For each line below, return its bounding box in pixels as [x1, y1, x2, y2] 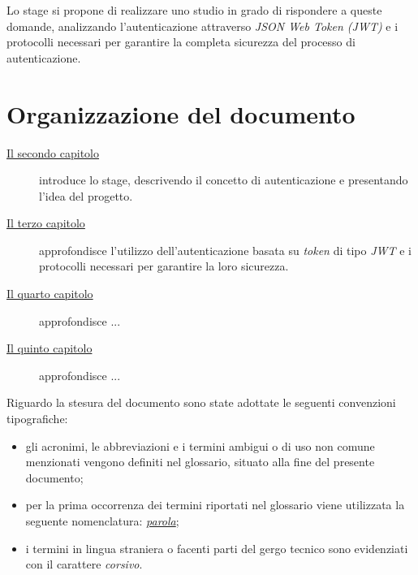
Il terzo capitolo [6, 214, 85, 231]
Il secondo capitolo [6, 144, 100, 161]
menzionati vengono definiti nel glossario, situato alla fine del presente [25, 453, 375, 470]
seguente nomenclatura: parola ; [25, 512, 179, 529]
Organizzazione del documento [6, 97, 356, 130]
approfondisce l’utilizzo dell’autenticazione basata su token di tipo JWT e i [39, 241, 412, 258]
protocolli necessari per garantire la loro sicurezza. [39, 257, 289, 275]
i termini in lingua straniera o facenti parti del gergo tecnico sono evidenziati [25, 539, 408, 556]
